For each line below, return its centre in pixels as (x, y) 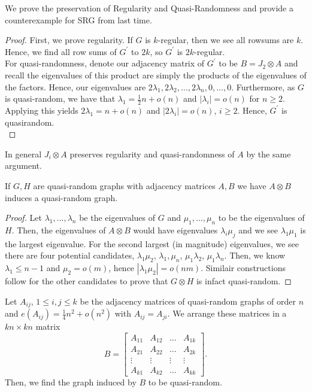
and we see (258, 230)
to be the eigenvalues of (261, 218)
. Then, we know (255, 255)
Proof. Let (23, 218)
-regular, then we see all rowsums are (226, 40)
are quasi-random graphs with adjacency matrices (124, 185)
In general (23, 154)
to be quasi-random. (185, 382)
